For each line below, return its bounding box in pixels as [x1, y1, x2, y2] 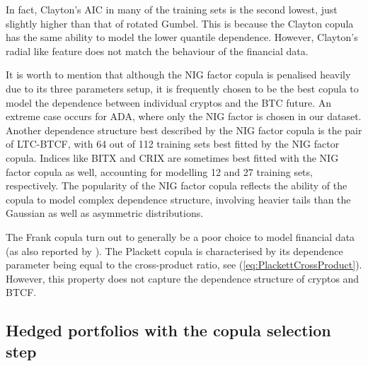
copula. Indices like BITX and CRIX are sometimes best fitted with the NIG [6, 150, 339, 165]
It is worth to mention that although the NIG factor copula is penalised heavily [6, 67, 351, 82]
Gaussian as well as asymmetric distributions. [6, 206, 204, 220]
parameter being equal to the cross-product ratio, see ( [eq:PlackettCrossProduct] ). [6, 257, 362, 272]
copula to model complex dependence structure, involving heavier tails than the [6, 191, 351, 206]
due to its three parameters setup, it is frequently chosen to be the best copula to [6, 81, 359, 95]
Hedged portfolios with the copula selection [6, 319, 331, 341]
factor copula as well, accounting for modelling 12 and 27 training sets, [6, 164, 313, 179]
